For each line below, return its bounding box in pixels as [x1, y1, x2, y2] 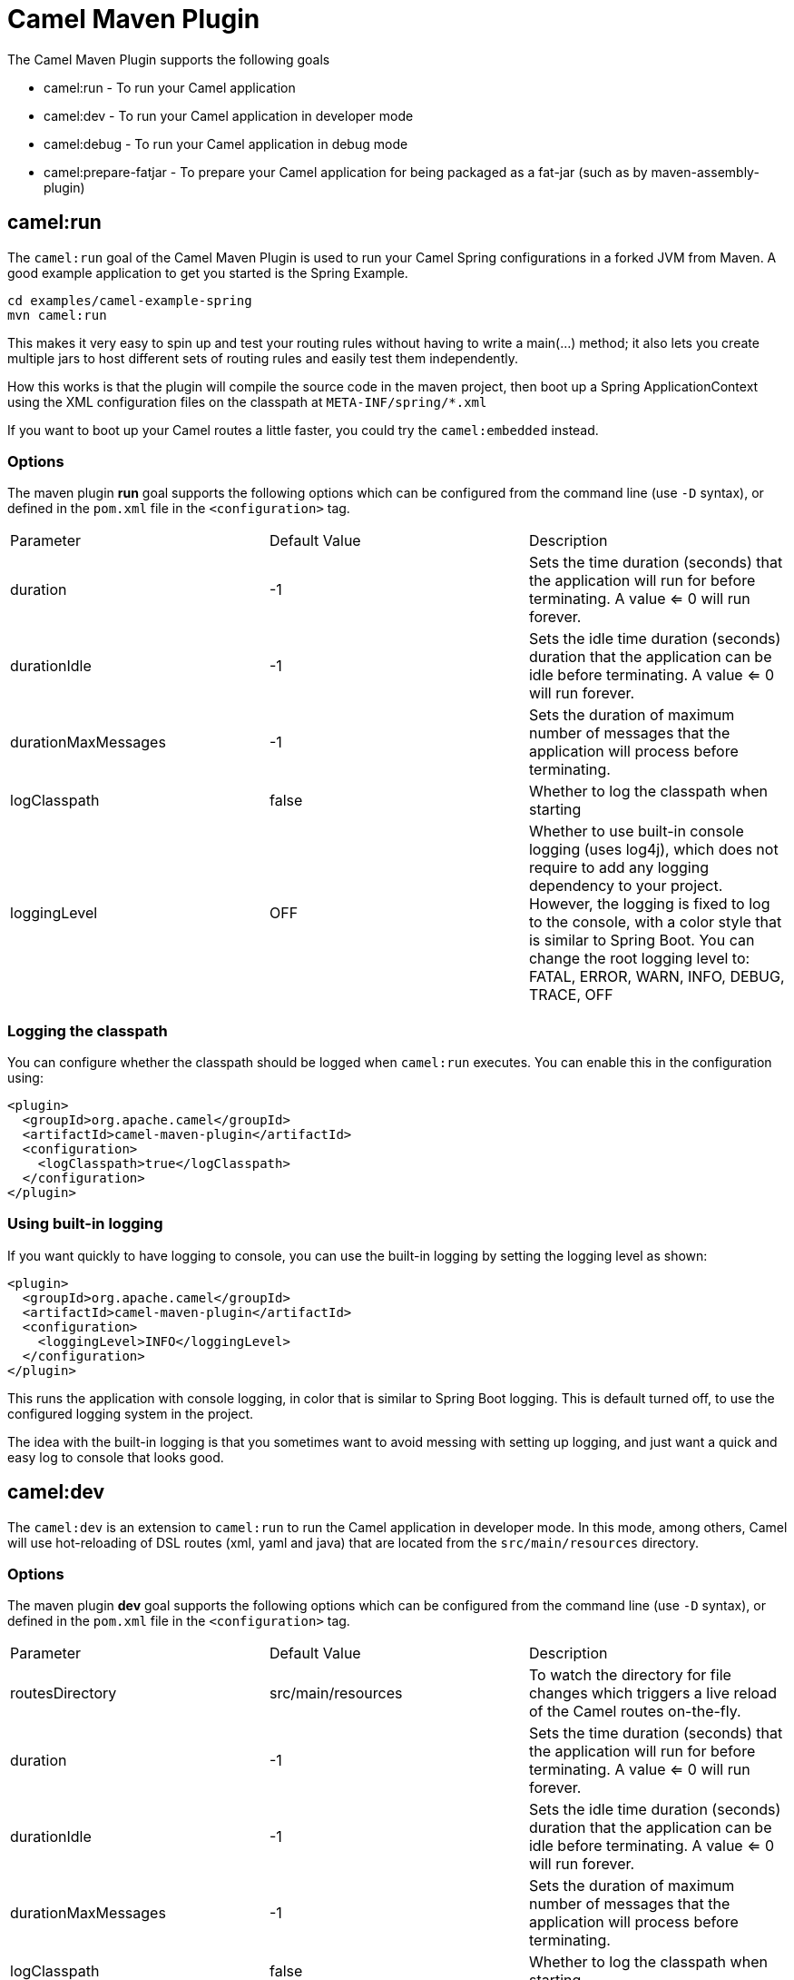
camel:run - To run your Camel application [44, 79, 296, 95]
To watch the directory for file [528, 1666, 731, 1685]
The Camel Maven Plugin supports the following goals [7, 51, 330, 67]
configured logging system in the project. [7, 1405, 254, 1421]
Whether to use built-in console [528, 822, 744, 841]
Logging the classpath [7, 1021, 168, 1040]
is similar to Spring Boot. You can [528, 931, 755, 950]
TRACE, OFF [528, 985, 613, 1005]
